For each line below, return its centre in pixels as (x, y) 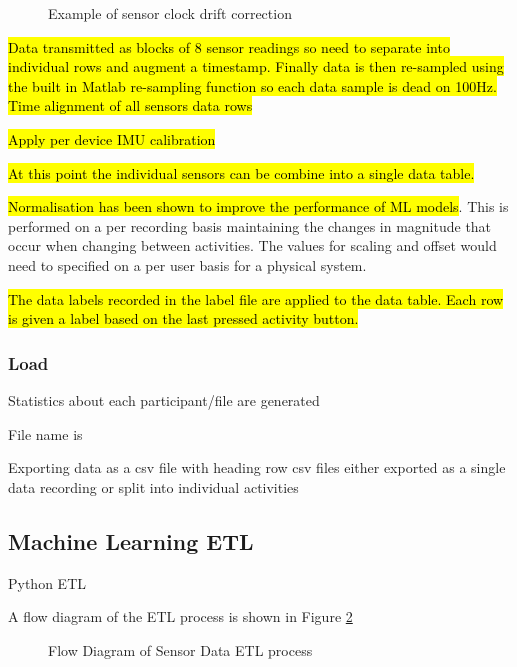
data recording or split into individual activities (153, 486)
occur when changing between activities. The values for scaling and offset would (252, 245)
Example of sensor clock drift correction (170, 13)
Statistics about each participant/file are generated (164, 399)
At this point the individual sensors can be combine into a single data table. (241, 172)
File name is (45, 433)
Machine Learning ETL (131, 540)
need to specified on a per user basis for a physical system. (187, 264)
